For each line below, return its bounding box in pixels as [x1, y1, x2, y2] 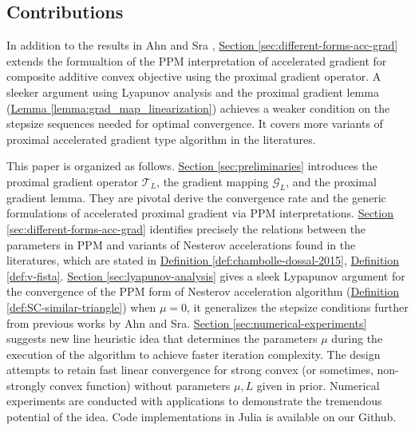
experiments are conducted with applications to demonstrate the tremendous [6, 392, 382, 409]
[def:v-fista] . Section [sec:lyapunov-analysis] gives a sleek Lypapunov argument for [6, 267, 405, 284]
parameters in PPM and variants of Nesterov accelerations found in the [6, 236, 356, 253]
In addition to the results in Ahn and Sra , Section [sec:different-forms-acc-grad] [6, 37, 398, 54]
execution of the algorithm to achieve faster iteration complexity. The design [6, 345, 381, 362]
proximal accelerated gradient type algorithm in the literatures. [6, 130, 316, 147]
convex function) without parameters [49, 376, 231, 393]
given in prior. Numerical [256, 376, 380, 393]
